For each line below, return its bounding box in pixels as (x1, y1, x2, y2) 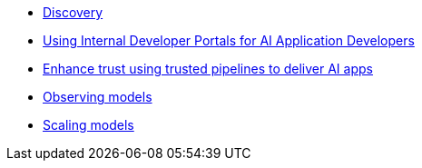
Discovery (43, 5, 103, 20)
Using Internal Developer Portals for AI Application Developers (43, 33, 415, 48)
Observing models (43, 89, 152, 104)
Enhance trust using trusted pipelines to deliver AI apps (43, 61, 373, 76)
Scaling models (43, 117, 134, 133)
